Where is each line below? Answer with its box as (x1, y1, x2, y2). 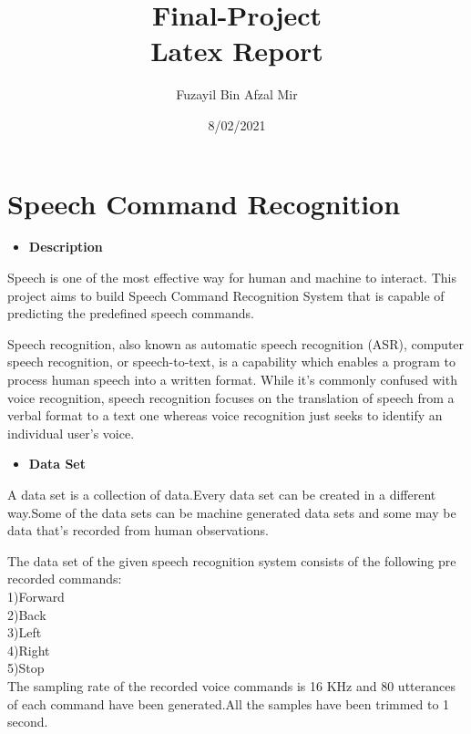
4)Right (7, 640, 50, 659)
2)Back (7, 605, 46, 624)
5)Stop (7, 658, 45, 677)
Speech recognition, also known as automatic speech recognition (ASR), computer (7, 334, 465, 353)
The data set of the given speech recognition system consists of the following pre (7, 551, 456, 570)
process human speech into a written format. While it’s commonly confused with (7, 370, 457, 388)
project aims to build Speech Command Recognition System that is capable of (7, 285, 445, 305)
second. (7, 712, 48, 731)
